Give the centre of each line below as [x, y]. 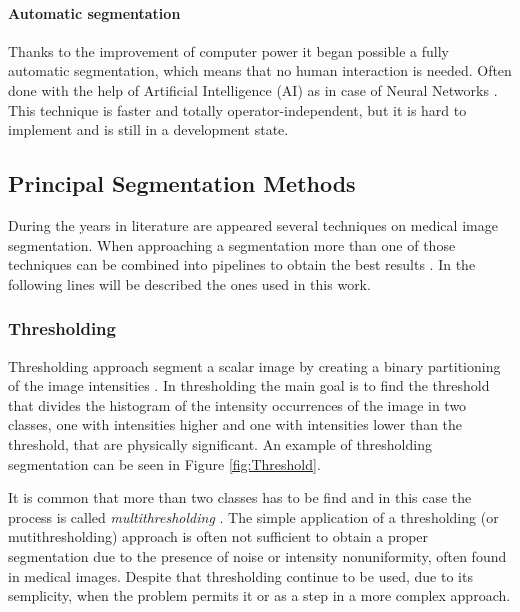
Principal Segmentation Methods [182, 183]
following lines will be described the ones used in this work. [189, 283]
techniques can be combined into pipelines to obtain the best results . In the [242, 264]
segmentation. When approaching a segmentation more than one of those [232, 244]
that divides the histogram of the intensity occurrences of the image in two [237, 404]
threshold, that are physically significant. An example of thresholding [220, 443]
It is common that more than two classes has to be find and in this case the [240, 497]
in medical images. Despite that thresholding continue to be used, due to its [240, 575]
